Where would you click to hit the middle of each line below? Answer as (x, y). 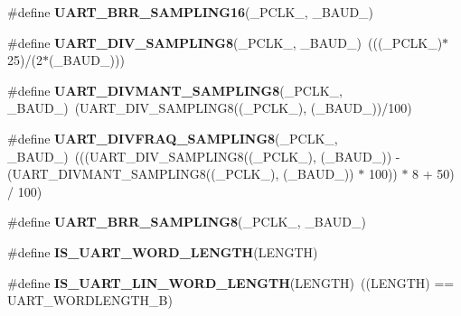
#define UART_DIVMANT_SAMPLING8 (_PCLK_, (175, 90)
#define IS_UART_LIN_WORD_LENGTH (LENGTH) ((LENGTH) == (231, 282)
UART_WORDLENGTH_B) (90, 300)
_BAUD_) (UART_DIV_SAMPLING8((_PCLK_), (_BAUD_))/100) (210, 108)
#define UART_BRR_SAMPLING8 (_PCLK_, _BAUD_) (187, 222)
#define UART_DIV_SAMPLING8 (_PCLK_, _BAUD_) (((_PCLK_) (225, 42)
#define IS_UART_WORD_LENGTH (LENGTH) (163, 251)
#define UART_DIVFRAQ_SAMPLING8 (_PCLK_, (173, 138)
